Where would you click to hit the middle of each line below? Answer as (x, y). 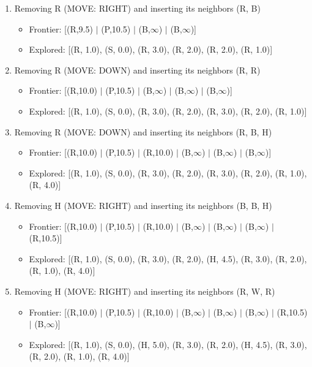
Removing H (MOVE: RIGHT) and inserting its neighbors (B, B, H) (143, 205)
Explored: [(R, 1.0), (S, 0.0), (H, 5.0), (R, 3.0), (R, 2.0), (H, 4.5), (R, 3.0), (168, 344)
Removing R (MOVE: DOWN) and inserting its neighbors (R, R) (137, 70)
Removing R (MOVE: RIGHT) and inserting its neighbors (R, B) (137, 8)
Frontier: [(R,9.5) (61, 28)
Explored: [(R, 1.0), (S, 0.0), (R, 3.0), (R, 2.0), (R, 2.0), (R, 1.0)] (151, 49)
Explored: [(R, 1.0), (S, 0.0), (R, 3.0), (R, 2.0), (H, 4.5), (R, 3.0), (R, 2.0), (168, 258)
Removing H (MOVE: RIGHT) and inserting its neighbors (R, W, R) (145, 291)
